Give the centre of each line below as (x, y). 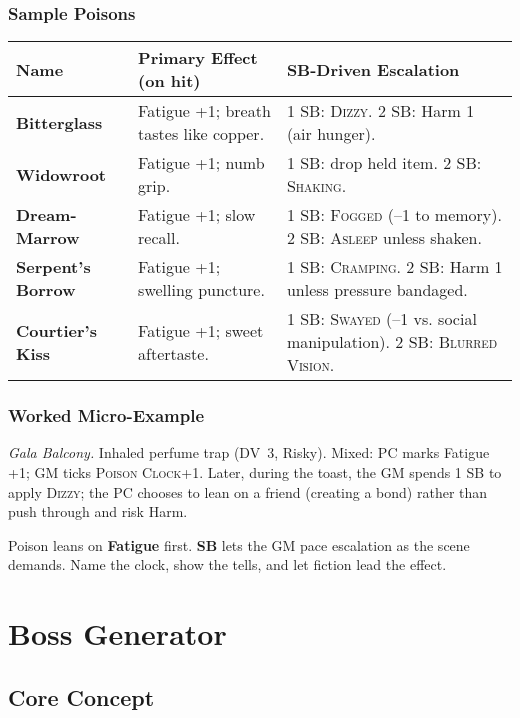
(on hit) (169, 81)
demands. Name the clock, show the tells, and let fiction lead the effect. (227, 564)
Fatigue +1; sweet (201, 330)
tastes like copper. (201, 134)
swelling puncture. (201, 290)
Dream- (46, 215)
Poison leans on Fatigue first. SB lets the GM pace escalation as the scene (239, 544)
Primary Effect (198, 58)
